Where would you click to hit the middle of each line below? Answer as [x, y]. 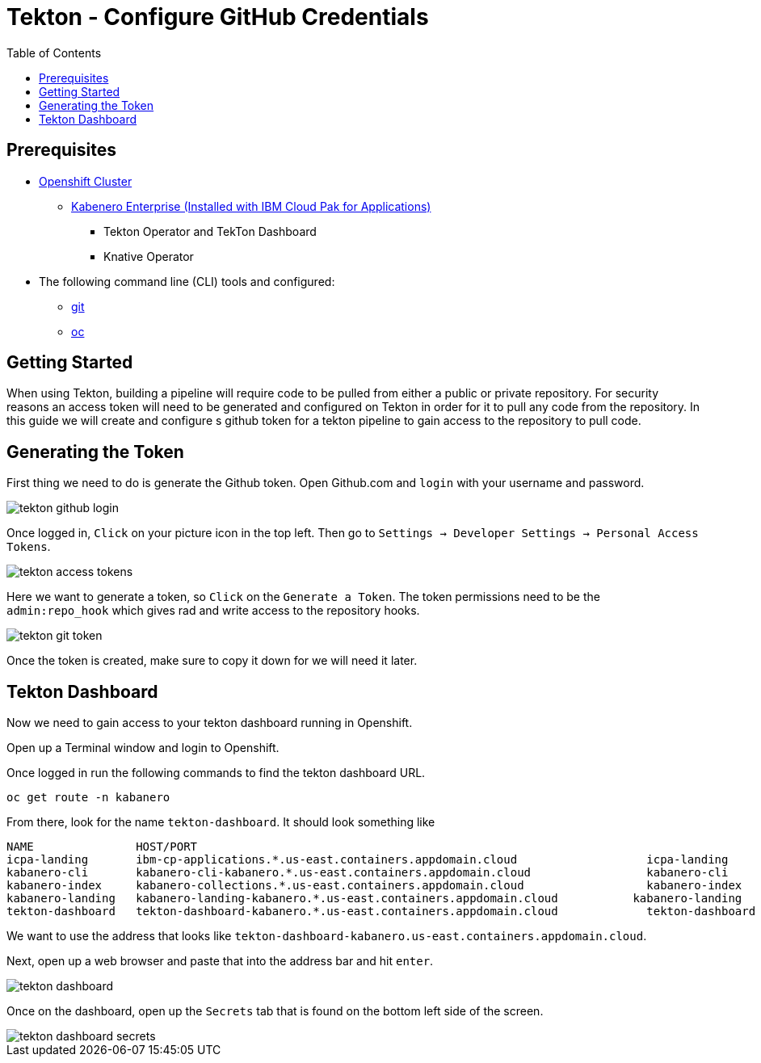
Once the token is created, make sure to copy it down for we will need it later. [212, 661]
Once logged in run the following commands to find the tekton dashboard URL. [216, 773]
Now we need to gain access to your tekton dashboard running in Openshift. [210, 723]
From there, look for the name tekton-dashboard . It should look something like [221, 822]
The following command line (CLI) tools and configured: [187, 281]
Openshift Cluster [86, 181]
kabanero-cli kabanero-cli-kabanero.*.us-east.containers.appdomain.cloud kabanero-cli [368, 873]
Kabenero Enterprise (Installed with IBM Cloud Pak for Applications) [251, 206]
